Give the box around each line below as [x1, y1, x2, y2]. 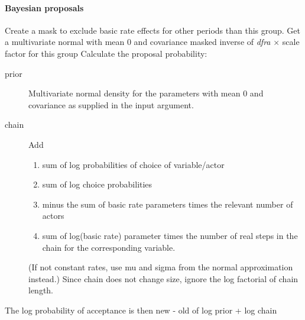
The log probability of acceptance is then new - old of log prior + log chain [5, 303, 277, 316]
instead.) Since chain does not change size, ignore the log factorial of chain [28, 272, 298, 285]
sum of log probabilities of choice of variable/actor [42, 158, 225, 170]
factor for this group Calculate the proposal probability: [5, 47, 207, 59]
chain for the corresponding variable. [42, 241, 176, 253]
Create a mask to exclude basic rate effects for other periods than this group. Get [5, 24, 301, 36]
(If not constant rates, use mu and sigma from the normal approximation [28, 261, 293, 273]
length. [28, 284, 54, 296]
